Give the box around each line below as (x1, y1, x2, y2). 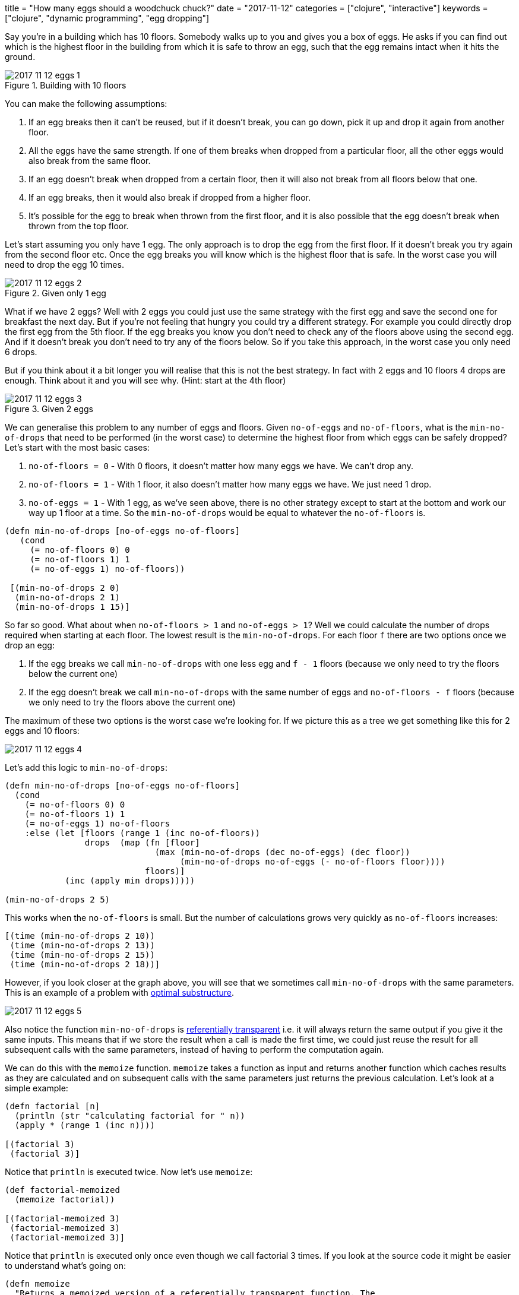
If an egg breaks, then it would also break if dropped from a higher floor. (29, 192, 311, 202)
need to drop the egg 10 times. (5, 259, 124, 270)
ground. (5, 52, 36, 62)
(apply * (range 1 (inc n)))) (14, 1120, 155, 1130)
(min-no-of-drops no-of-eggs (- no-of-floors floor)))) (180, 857, 445, 866)
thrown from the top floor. (29, 221, 129, 231)
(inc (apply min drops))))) (65, 876, 195, 885)
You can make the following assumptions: (5, 99, 167, 109)
